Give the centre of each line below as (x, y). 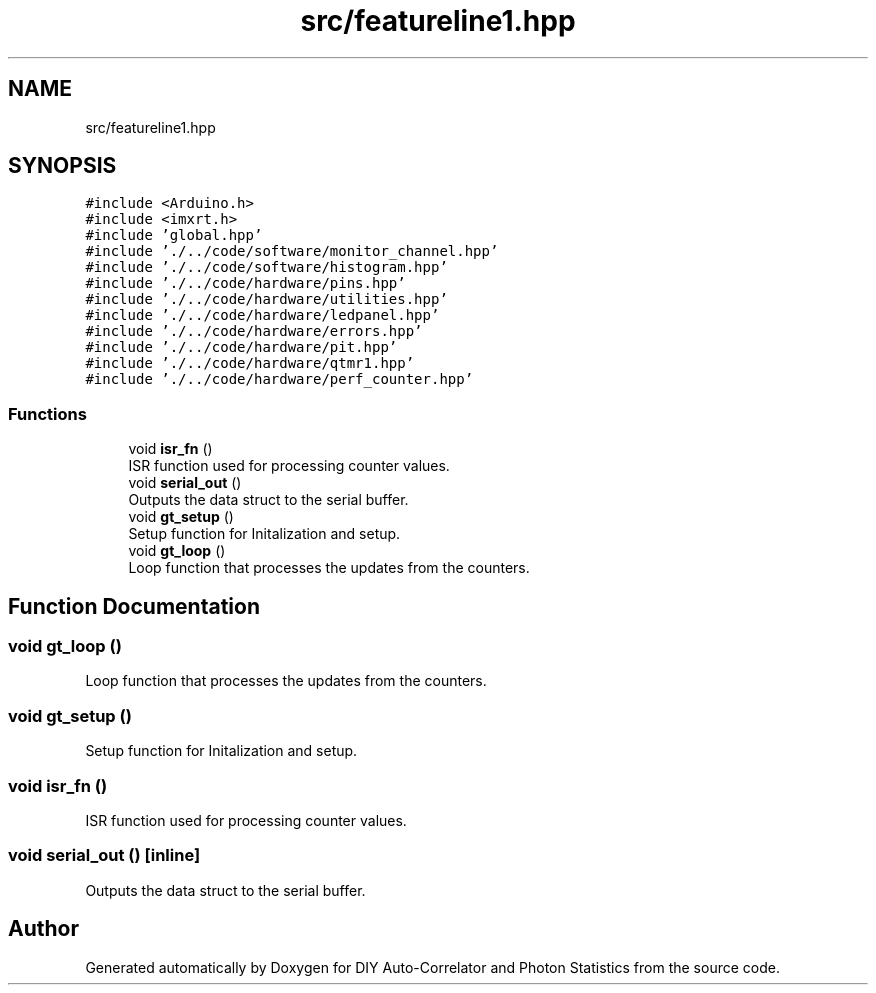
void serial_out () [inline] (104, 855)
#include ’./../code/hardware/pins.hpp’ (245, 283)
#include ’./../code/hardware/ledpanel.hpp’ (262, 315)
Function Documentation (134, 606)
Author (43, 929)
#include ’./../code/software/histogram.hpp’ (266, 267)
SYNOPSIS (62, 166)
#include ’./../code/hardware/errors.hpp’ (254, 331)
